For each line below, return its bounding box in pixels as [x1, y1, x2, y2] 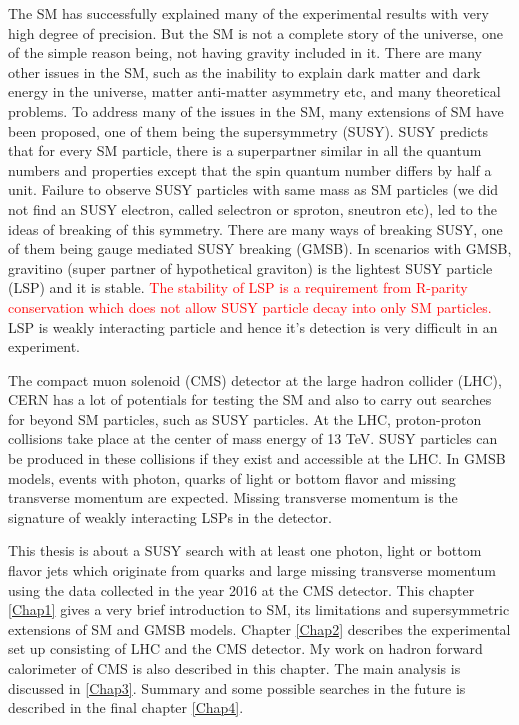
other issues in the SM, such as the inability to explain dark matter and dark [8, 61, 481, 82]
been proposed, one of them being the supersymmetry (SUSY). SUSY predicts [8, 120, 488, 141]
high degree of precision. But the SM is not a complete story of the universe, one [8, 22, 503, 43]
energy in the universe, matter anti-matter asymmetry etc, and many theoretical [8, 81, 501, 102]
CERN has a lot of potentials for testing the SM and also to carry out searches [8, 389, 492, 410]
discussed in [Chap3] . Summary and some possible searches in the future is [8, 677, 466, 698]
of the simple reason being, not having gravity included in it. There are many [8, 42, 482, 63]
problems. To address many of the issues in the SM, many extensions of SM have [8, 100, 504, 121]
